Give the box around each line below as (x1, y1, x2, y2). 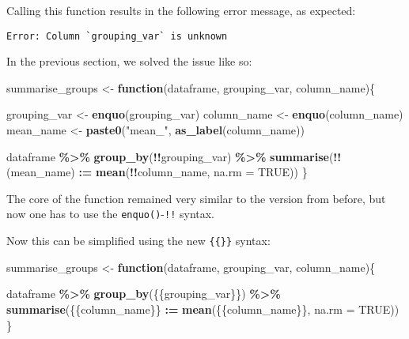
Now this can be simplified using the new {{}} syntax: (6, 232, 271, 249)
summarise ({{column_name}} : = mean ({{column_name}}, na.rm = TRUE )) (6, 300, 400, 317)
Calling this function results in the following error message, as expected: (6, 2, 356, 18)
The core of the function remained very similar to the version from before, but (6, 190, 386, 206)
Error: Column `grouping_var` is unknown (6, 30, 228, 42)
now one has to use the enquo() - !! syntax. (6, 205, 215, 222)
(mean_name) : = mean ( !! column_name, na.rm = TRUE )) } (6, 164, 308, 180)
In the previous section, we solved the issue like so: (6, 53, 252, 70)
